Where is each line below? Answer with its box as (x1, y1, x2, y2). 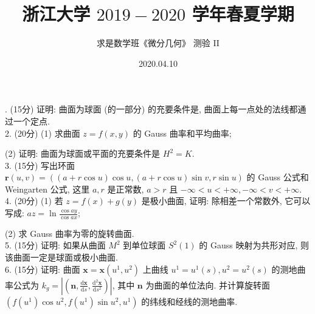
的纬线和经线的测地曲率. (141, 295, 238, 307)
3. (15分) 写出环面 (5, 159, 75, 171)
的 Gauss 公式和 (246, 171, 309, 183)
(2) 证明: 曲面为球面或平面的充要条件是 (5, 147, 161, 160)
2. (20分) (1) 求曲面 (5, 126, 80, 139)
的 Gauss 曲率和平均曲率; (133, 126, 232, 139)
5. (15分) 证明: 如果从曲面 (5, 239, 106, 251)
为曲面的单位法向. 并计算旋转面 (145, 278, 271, 291)
